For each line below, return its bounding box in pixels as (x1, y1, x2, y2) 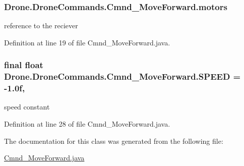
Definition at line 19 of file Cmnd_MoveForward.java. (4, 37, 170, 47)
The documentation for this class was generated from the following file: (4, 135, 223, 146)
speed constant (4, 101, 50, 112)
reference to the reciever (4, 20, 78, 31)
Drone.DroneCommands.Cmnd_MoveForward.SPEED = (4, 70, 241, 83)
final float (4, 59, 43, 71)
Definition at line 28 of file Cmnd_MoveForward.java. (4, 119, 170, 129)
